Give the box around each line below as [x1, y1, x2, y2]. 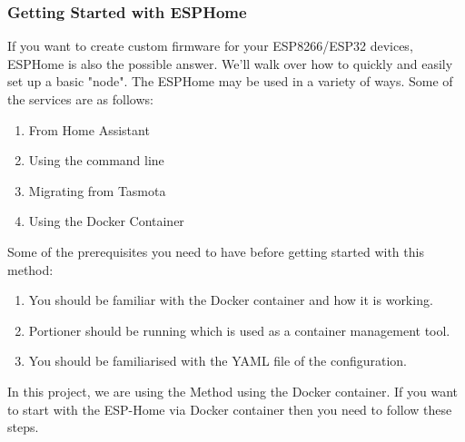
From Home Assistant [28, 120, 150, 139]
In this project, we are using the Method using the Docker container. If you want [7, 381, 459, 400]
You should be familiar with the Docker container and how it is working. [28, 290, 433, 309]
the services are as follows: [7, 90, 153, 108]
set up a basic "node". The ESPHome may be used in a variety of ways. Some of [7, 72, 453, 91]
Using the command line [28, 151, 164, 170]
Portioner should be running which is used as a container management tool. [28, 320, 450, 339]
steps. [7, 417, 39, 437]
